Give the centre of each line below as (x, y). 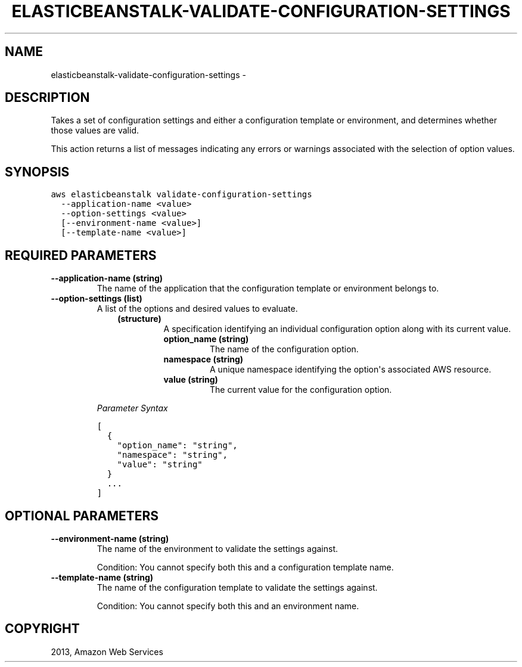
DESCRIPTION (47, 98)
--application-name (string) (107, 278)
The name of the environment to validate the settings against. (217, 548)
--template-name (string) (102, 577)
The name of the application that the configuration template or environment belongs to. (268, 288)
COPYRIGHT (42, 629)
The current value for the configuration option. (301, 390)
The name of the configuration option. (284, 349)
